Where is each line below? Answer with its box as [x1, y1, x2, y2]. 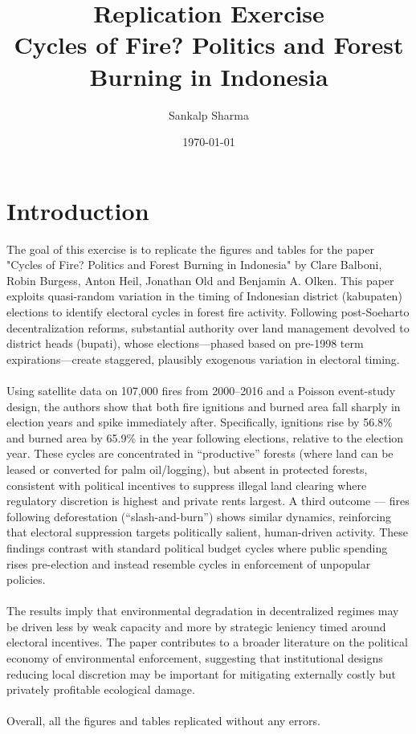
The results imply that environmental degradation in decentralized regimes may [6, 602, 399, 619]
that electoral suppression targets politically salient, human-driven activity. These [6, 524, 408, 540]
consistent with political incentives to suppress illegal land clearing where [6, 476, 367, 493]
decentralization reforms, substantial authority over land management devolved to [6, 319, 410, 336]
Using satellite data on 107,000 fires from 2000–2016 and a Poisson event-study [6, 381, 396, 398]
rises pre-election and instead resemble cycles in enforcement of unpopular [6, 555, 371, 572]
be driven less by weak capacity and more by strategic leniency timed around [6, 618, 386, 634]
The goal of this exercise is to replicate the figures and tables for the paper [6, 240, 374, 257]
